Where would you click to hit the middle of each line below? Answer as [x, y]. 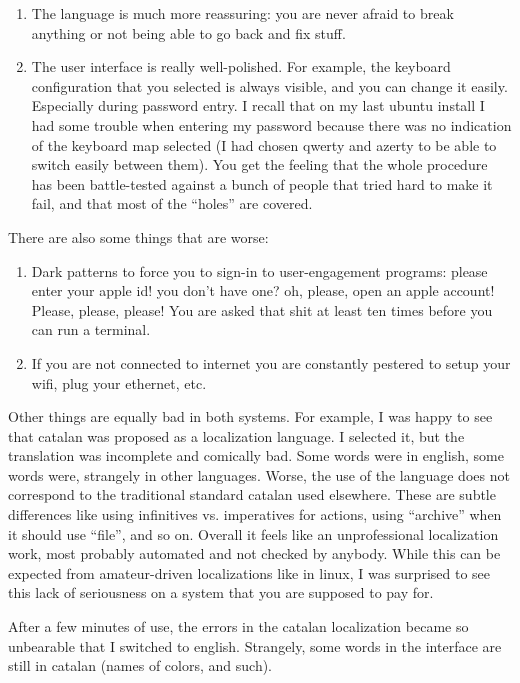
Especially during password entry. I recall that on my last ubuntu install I [258, 105]
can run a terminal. [91, 329]
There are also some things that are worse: [138, 236]
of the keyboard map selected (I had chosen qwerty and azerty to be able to [264, 144]
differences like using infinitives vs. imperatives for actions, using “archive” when [255, 514]
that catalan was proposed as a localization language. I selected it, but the [236, 435]
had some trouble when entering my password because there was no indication [271, 124]
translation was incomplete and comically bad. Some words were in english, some [256, 455]
